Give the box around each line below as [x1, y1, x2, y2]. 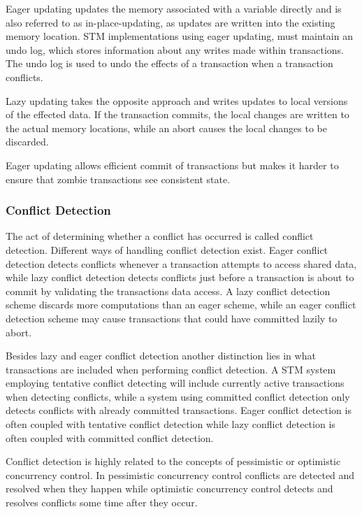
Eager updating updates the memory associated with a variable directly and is [6, 1, 342, 15]
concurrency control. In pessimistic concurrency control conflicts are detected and [6, 467, 355, 482]
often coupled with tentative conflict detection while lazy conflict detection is [6, 417, 335, 431]
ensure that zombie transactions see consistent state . [6, 171, 231, 186]
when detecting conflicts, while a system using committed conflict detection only [6, 389, 350, 404]
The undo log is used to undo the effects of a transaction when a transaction [6, 56, 333, 71]
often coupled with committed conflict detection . [6, 430, 214, 445]
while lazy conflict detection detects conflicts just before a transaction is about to [6, 270, 354, 285]
